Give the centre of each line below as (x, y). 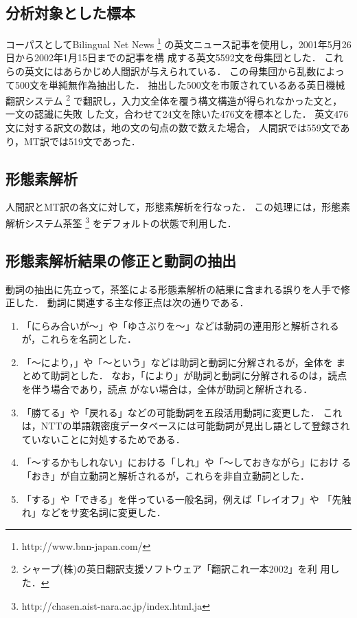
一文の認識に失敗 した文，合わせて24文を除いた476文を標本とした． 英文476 (177, 114)
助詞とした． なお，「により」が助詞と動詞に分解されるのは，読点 (199, 375)
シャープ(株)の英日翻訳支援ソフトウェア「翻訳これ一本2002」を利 (169, 569)
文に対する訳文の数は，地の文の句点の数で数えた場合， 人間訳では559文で (173, 128)
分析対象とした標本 (70, 13)
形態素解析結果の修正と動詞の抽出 (121, 260)
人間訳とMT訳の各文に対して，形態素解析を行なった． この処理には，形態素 (178, 207)
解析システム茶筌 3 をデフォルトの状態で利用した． (121, 222)
